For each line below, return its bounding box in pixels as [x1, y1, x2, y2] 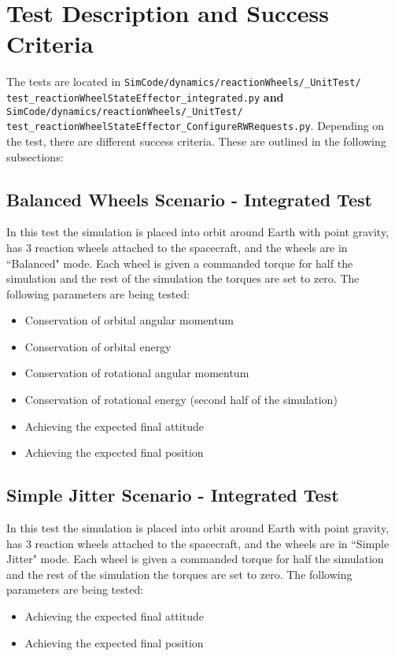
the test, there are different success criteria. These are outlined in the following [6, 132, 386, 149]
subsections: [6, 148, 64, 165]
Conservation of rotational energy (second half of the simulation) [24, 391, 338, 408]
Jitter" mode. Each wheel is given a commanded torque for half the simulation [6, 550, 384, 567]
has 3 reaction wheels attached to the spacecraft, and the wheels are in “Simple [6, 535, 389, 551]
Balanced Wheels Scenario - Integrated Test [6, 187, 372, 211]
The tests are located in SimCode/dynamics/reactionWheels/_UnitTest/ [6, 73, 361, 90]
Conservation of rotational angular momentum [24, 365, 249, 381]
